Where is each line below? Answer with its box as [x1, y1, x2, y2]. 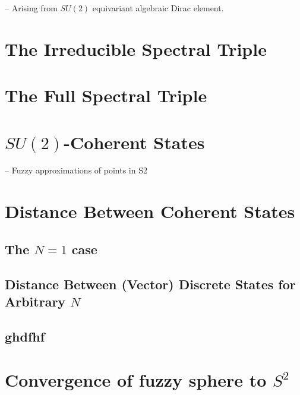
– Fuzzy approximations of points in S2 [5, 164, 147, 176]
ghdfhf [5, 327, 45, 345]
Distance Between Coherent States [5, 199, 295, 223]
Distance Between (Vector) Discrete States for [5, 274, 296, 293]
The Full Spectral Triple [5, 83, 207, 108]
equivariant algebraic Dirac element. [92, 2, 224, 14]
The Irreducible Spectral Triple [5, 36, 267, 61]
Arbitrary [5, 292, 66, 310]
